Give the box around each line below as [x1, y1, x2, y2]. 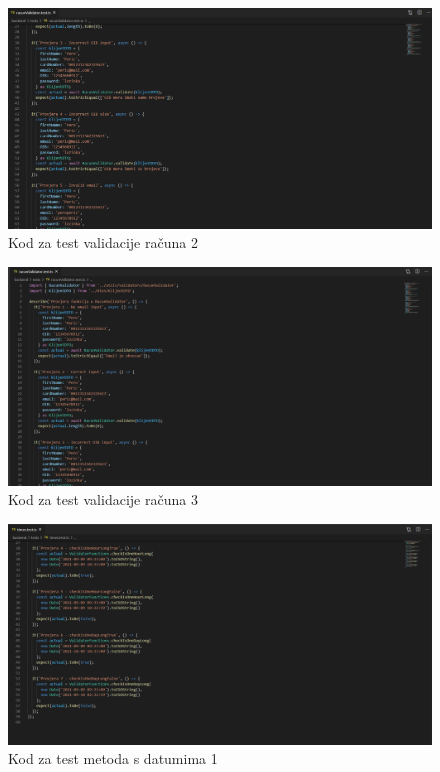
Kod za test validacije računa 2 [8, 232, 198, 253]
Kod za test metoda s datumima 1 [8, 748, 218, 769]
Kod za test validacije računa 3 [8, 489, 198, 510]
